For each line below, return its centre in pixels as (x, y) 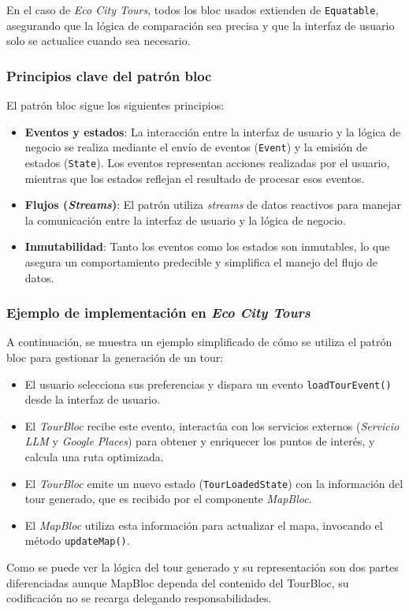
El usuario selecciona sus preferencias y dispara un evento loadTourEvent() (208, 384)
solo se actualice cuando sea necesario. (99, 41)
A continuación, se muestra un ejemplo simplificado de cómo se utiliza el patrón (199, 342)
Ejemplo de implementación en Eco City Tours (158, 313)
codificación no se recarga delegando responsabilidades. (139, 598)
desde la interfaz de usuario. (93, 399)
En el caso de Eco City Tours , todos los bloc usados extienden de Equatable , (193, 9)
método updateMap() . (77, 540)
